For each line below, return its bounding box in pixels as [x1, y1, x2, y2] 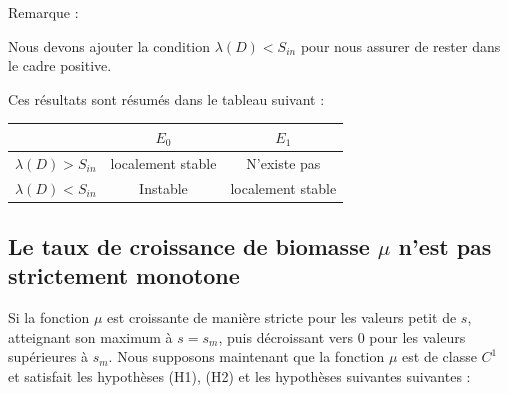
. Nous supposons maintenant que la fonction [108, 346, 385, 367]
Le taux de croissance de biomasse [8, 231, 370, 262]
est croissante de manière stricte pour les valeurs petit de [107, 307, 457, 328]
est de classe [402, 346, 477, 367]
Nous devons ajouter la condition [8, 35, 211, 56]
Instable [139, 177, 188, 198]
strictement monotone [8, 260, 240, 291]
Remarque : [8, 2, 79, 22]
